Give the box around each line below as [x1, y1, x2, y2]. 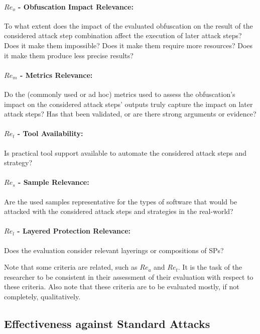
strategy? [4, 157, 33, 168]
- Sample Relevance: [18, 177, 89, 187]
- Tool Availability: [17, 128, 83, 139]
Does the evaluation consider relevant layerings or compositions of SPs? [4, 245, 224, 255]
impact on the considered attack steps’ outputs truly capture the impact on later [4, 98, 253, 109]
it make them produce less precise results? [4, 50, 134, 60]
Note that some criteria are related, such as [4, 262, 138, 272]
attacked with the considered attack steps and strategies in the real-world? [4, 206, 233, 216]
